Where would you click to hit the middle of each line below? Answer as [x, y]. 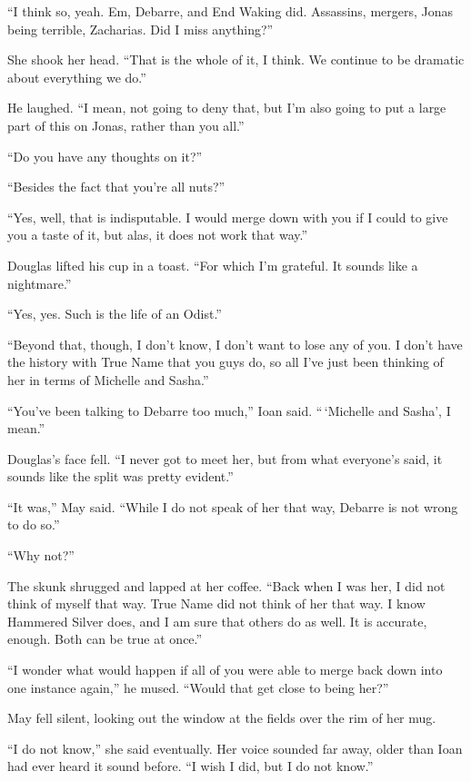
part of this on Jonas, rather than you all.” [126, 125]
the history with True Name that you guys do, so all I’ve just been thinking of [225, 362]
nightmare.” [40, 283]
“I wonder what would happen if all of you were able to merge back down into [225, 670]
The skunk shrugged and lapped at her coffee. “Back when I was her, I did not [226, 585]
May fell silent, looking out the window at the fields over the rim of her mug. [222, 718]
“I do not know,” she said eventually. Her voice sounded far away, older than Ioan [235, 748]
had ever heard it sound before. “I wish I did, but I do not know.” [190, 766]
